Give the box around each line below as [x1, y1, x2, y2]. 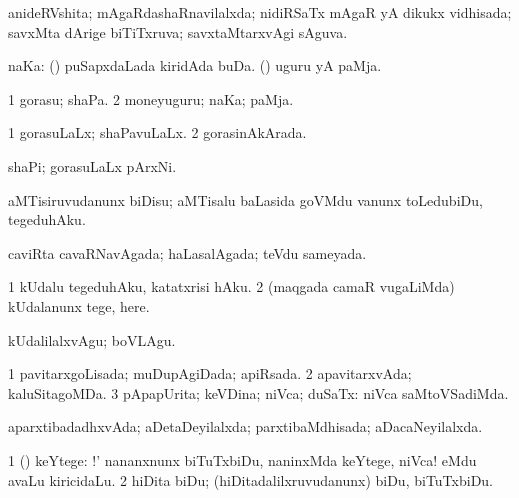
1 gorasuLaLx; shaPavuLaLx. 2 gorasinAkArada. [8, 122, 307, 143]
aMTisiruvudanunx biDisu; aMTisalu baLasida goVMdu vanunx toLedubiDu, [8, 189, 483, 210]
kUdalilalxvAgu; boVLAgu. [8, 329, 176, 350]
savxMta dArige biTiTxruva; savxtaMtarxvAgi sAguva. [8, 21, 348, 42]
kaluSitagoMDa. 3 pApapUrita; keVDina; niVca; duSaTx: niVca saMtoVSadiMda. [8, 382, 509, 403]
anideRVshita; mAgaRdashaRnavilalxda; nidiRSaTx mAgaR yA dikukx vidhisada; [8, 2, 512, 22]
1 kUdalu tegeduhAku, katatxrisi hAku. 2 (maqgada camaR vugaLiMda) [8, 276, 455, 297]
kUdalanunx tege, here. [8, 295, 150, 316]
